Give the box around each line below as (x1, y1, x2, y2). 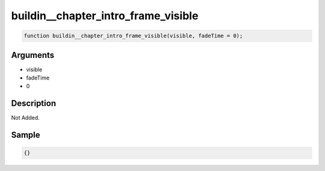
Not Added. (11, 114, 40, 122)
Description (11, 98, 57, 108)
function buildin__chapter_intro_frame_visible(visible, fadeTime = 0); (23, 33, 243, 39)
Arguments (11, 50, 55, 60)
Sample (11, 130, 40, 140)
